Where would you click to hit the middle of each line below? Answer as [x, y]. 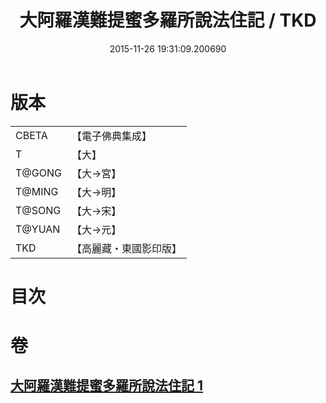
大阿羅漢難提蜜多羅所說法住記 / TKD [168, 20]
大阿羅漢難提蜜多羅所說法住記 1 [107, 386]
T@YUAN [38, 229]
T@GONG [38, 173]
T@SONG [38, 210]
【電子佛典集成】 [111, 136]
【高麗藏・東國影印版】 [126, 248]
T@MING [37, 191]
